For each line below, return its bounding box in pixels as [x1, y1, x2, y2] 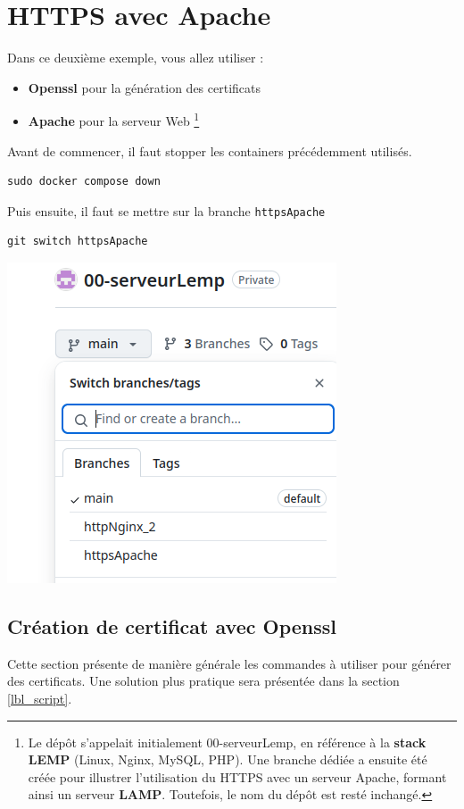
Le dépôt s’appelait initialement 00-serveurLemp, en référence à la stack [28, 732, 427, 751]
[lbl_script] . [7, 688, 72, 707]
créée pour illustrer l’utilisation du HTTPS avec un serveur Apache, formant [28, 767, 447, 786]
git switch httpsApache [7, 235, 148, 248]
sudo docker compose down [7, 175, 161, 188]
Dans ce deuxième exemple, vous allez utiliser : [7, 48, 264, 67]
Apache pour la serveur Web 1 [28, 109, 200, 129]
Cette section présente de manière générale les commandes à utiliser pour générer [7, 654, 452, 672]
